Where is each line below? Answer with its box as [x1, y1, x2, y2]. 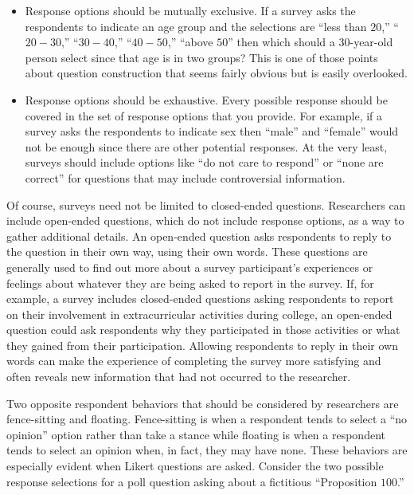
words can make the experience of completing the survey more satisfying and [6, 352, 381, 369]
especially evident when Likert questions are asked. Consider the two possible [6, 458, 384, 474]
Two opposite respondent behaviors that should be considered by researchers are [6, 395, 399, 411]
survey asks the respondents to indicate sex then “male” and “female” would [25, 123, 399, 139]
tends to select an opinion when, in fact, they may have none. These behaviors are [6, 442, 408, 458]
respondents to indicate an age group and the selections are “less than [25, 18, 367, 34]
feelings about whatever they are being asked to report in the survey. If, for [6, 274, 374, 291]
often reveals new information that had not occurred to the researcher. [6, 368, 351, 385]
